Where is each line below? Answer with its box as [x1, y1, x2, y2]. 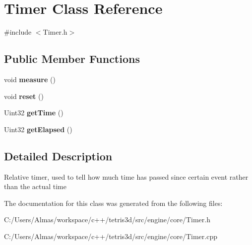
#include [4, 27, 32, 37]
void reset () [4, 91, 44, 101]
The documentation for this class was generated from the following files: [4, 197, 223, 208]
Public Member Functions [4, 51, 140, 66]
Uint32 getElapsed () [4, 124, 72, 134]
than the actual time [4, 181, 66, 192]
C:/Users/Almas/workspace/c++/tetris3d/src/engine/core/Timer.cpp [4, 231, 217, 241]
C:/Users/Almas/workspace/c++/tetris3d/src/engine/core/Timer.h [4, 214, 210, 225]
